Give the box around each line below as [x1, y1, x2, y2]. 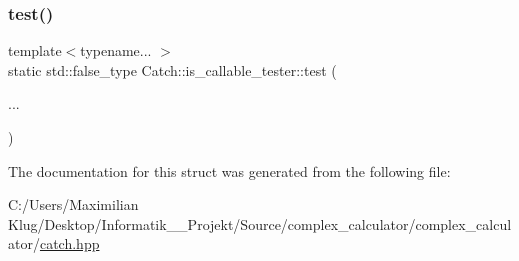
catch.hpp [39, 233, 100, 254]
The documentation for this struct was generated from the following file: [8, 160, 451, 181]
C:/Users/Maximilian [8, 194, 139, 215]
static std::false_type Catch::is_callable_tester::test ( [8, 59, 337, 80]
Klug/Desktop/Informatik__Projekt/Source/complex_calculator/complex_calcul [8, 213, 512, 234]
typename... [80, 40, 152, 61]
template [8, 40, 62, 61]
